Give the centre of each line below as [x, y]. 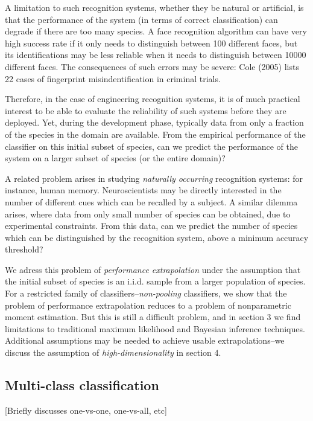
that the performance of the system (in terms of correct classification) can [141, 19]
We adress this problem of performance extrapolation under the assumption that [153, 269]
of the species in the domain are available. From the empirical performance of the [155, 134]
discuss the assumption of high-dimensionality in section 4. [113, 352]
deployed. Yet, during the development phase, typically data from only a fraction [154, 122]
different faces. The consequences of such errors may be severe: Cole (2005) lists [152, 66]
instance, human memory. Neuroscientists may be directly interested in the [143, 190]
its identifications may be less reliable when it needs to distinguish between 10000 [156, 55]
